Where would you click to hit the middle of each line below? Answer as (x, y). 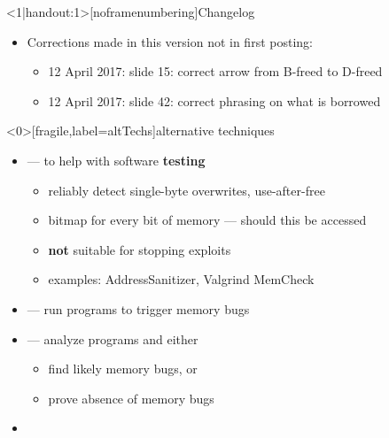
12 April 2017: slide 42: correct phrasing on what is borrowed (214, 100)
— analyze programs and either (113, 338)
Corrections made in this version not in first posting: (170, 41)
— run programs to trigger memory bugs (138, 308)
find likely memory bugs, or (123, 369)
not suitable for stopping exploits (140, 249)
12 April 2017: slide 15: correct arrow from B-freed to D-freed (215, 71)
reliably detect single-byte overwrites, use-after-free (187, 190)
